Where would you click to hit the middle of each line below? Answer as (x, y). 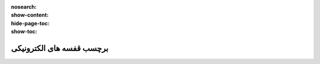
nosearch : (24, 7)
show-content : (30, 15)
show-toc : (24, 32)
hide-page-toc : (30, 23)
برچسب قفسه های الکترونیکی (60, 48)
